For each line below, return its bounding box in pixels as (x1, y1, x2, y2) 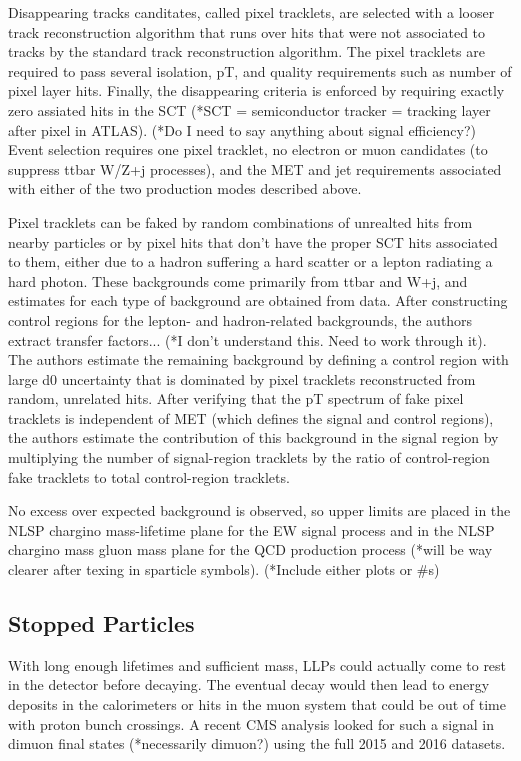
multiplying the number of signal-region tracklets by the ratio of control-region (8, 447, 490, 468)
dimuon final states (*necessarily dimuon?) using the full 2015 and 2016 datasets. (8, 733, 506, 754)
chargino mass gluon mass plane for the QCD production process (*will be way (8, 539, 493, 560)
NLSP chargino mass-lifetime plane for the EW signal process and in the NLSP (8, 519, 495, 540)
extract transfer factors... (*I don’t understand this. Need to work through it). (8, 329, 487, 350)
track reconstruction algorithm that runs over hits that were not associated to (8, 21, 486, 42)
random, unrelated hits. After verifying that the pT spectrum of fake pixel (8, 388, 464, 409)
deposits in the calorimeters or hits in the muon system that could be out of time (8, 694, 506, 715)
